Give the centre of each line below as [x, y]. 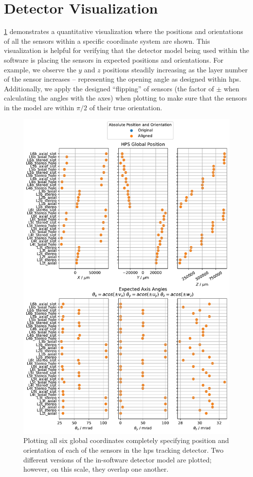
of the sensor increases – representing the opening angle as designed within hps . [123, 79]
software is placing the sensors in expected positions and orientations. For [114, 60]
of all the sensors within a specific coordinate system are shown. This [107, 41]
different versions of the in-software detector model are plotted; [117, 459]
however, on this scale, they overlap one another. [96, 469]
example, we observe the [40, 69]
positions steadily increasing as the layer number [175, 69]
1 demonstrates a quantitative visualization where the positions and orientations [124, 31]
